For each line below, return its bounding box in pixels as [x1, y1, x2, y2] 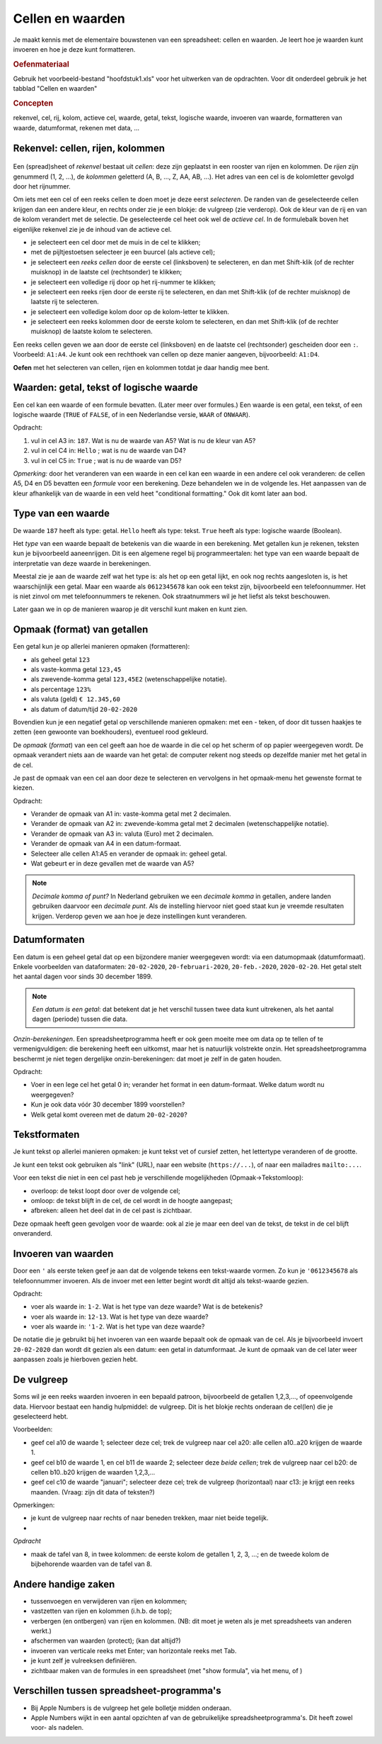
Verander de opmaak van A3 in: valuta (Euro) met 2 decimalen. [30, 829, 214, 838]
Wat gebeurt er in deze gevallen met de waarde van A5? [30, 859, 195, 868]
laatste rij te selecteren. [30, 298, 99, 306]
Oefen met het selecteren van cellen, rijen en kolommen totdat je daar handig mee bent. [13, 363, 270, 371]
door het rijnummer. [13, 182, 71, 191]
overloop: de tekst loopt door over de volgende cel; [30, 1186, 180, 1195]
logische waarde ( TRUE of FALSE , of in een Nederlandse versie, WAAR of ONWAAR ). [13, 410, 250, 418]
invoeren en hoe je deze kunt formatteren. [13, 45, 136, 53]
